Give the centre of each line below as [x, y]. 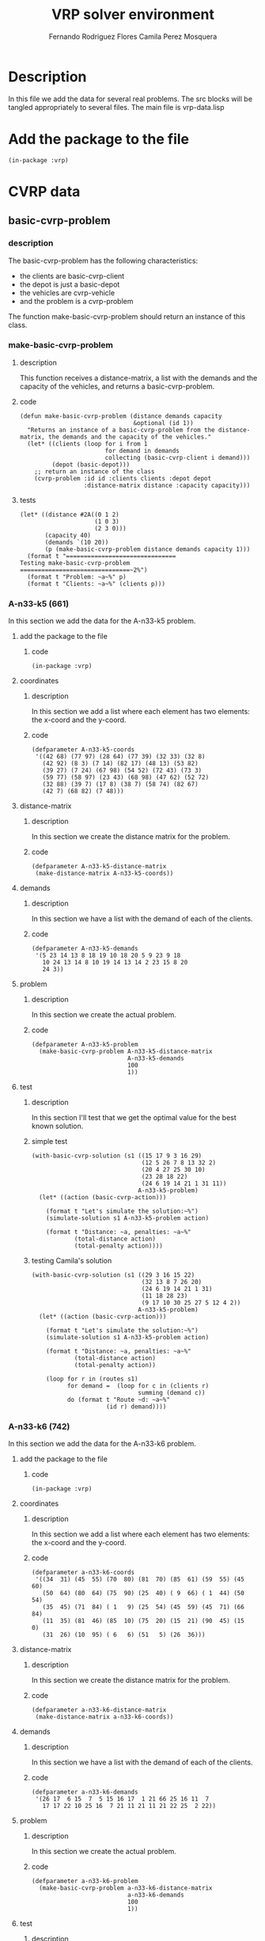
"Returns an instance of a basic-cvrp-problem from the [121, 430]
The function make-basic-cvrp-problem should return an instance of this [127, 316]
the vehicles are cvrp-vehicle [67, 292]
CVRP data [44, 191]
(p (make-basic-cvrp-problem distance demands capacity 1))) [148, 549]
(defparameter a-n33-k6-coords [83, 1573]
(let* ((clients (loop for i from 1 [87, 444]
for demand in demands [142, 450]
